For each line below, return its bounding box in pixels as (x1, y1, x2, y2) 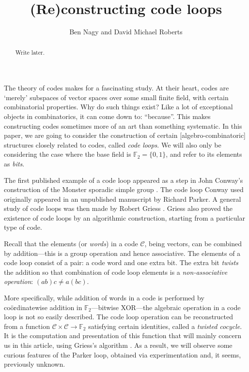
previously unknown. (4, 359, 65, 369)
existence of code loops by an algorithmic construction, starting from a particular (4, 212, 245, 223)
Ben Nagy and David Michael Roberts (69, 27, 183, 37)
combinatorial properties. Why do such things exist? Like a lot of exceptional (4, 102, 233, 112)
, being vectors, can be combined (144, 238, 242, 249)
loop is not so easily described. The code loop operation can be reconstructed (4, 312, 233, 322)
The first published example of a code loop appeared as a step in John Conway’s (4, 175, 243, 185)
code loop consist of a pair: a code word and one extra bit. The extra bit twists (4, 257, 238, 268)
